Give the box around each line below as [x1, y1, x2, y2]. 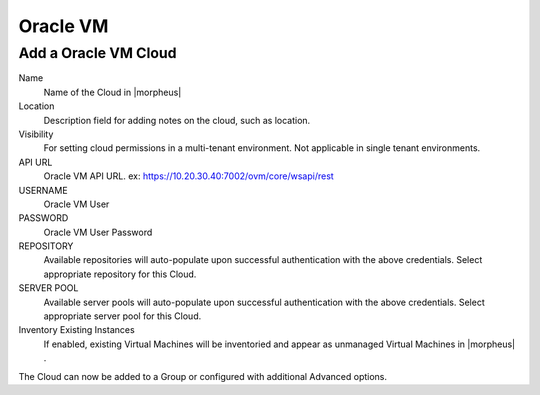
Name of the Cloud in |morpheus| [43, 86, 182, 98]
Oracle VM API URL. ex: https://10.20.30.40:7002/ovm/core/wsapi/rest [43, 170, 334, 182]
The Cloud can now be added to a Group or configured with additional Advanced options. [18, 370, 388, 382]
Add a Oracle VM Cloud [18, 44, 177, 62]
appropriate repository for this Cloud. [43, 268, 197, 280]
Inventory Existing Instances [18, 324, 135, 336]
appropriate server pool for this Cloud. [43, 310, 202, 322]
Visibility [18, 128, 54, 140]
